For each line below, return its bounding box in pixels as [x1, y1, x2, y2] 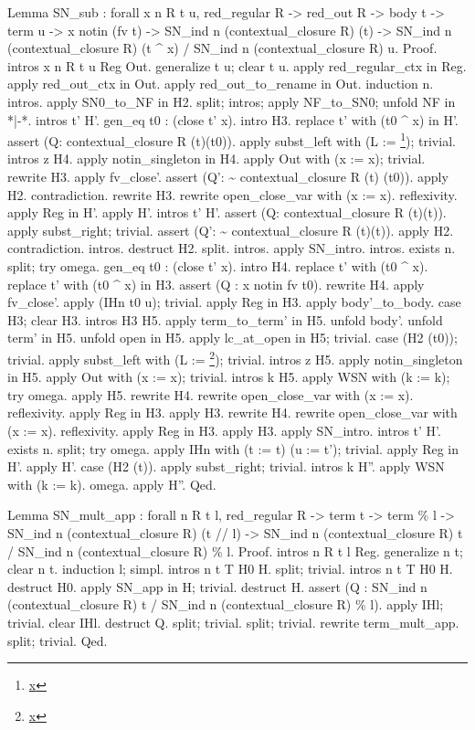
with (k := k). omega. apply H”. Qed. [7, 474, 216, 493]
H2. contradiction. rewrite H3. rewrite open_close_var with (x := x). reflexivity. [7, 185, 458, 204]
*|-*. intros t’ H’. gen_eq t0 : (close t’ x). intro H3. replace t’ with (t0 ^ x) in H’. [7, 110, 459, 129]
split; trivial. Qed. [7, 630, 108, 650]
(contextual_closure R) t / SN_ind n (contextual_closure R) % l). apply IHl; [7, 595, 444, 614]
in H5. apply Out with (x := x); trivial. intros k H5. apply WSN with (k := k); [7, 367, 450, 386]
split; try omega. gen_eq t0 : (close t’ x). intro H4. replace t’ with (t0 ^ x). [7, 256, 428, 275]
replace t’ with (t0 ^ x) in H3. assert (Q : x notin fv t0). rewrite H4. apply [7, 274, 425, 293]
